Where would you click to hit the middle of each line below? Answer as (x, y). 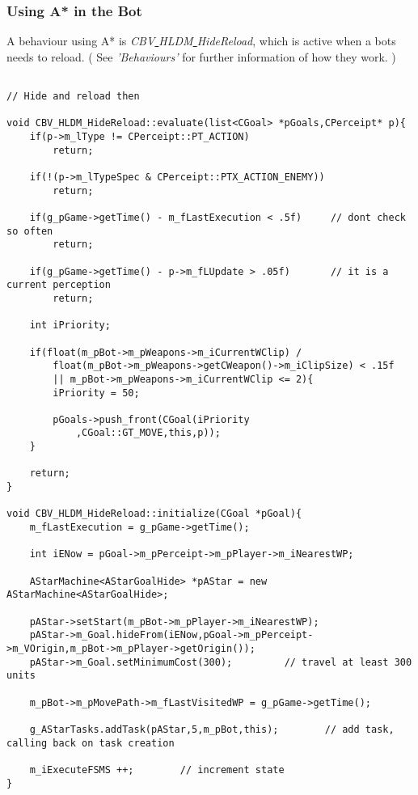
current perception (59, 285)
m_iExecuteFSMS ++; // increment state (157, 770)
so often (30, 231)
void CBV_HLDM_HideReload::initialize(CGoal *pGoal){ (154, 514)
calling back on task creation (91, 743)
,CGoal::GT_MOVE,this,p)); (148, 433)
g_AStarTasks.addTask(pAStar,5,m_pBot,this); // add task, (212, 729)
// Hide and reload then (73, 97)
